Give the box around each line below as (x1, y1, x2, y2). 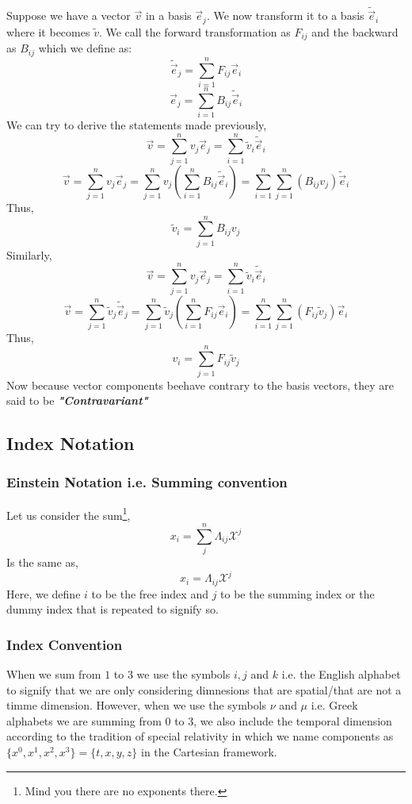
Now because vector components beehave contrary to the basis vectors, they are (6, 376, 394, 393)
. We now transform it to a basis (206, 7, 364, 24)
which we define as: (38, 40, 132, 56)
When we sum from (6, 666, 101, 683)
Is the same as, (6, 554, 78, 571)
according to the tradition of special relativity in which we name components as (6, 728, 394, 744)
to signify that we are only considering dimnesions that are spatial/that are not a (6, 681, 402, 698)
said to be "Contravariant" (6, 392, 148, 409)
